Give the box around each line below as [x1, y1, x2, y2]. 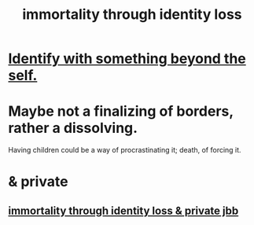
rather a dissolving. [8, 120, 138, 137]
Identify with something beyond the [8, 50, 246, 68]
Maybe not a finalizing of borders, [8, 102, 234, 120]
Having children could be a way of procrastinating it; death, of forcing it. [8, 146, 241, 155]
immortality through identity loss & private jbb [8, 204, 239, 217]
